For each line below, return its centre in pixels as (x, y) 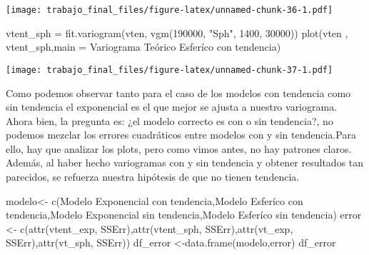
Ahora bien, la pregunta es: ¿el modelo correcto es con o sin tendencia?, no (170, 120)
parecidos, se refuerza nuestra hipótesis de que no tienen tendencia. (153, 177)
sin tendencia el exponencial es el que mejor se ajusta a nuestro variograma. (172, 107)
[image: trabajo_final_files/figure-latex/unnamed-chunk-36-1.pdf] (170, 10)
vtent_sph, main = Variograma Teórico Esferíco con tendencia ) (143, 47)
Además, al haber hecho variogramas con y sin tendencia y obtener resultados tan (185, 162)
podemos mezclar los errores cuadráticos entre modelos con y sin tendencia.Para (181, 135)
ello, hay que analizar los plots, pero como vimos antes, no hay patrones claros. (179, 148)
